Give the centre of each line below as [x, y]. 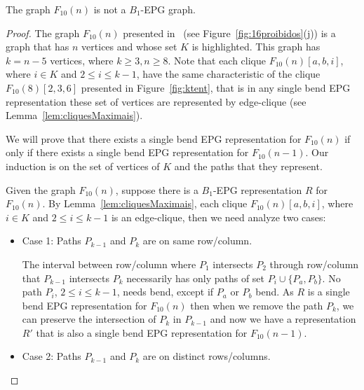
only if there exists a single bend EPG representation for [127, 152]
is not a [110, 9]
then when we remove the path [257, 305]
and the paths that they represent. [248, 166]
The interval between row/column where [109, 264]
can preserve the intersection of [89, 319]
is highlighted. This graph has [256, 47]
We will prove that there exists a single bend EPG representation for [154, 138]
